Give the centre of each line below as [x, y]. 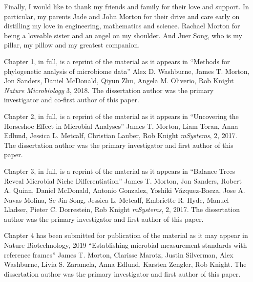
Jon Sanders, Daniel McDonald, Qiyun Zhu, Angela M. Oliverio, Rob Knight [119, 81]
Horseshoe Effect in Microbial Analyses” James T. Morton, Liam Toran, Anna [121, 126]
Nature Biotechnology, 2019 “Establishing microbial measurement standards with [126, 245]
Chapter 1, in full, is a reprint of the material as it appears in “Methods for [117, 61]
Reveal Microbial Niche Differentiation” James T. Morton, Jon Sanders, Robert [123, 180]
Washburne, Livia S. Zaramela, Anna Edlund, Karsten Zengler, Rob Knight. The [125, 264]
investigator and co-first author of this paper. [72, 100]
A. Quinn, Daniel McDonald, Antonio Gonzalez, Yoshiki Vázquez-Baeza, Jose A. [125, 190]
